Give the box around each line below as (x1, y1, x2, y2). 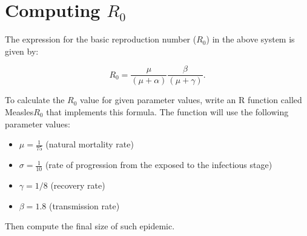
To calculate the (5, 93, 65, 106)
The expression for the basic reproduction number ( (5, 33, 197, 46)
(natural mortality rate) (45, 138, 134, 150)
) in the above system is (206, 33, 295, 46)
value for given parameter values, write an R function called (80, 93, 302, 106)
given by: (5, 44, 39, 57)
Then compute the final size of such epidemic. (5, 220, 175, 232)
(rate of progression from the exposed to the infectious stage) (45, 158, 272, 171)
